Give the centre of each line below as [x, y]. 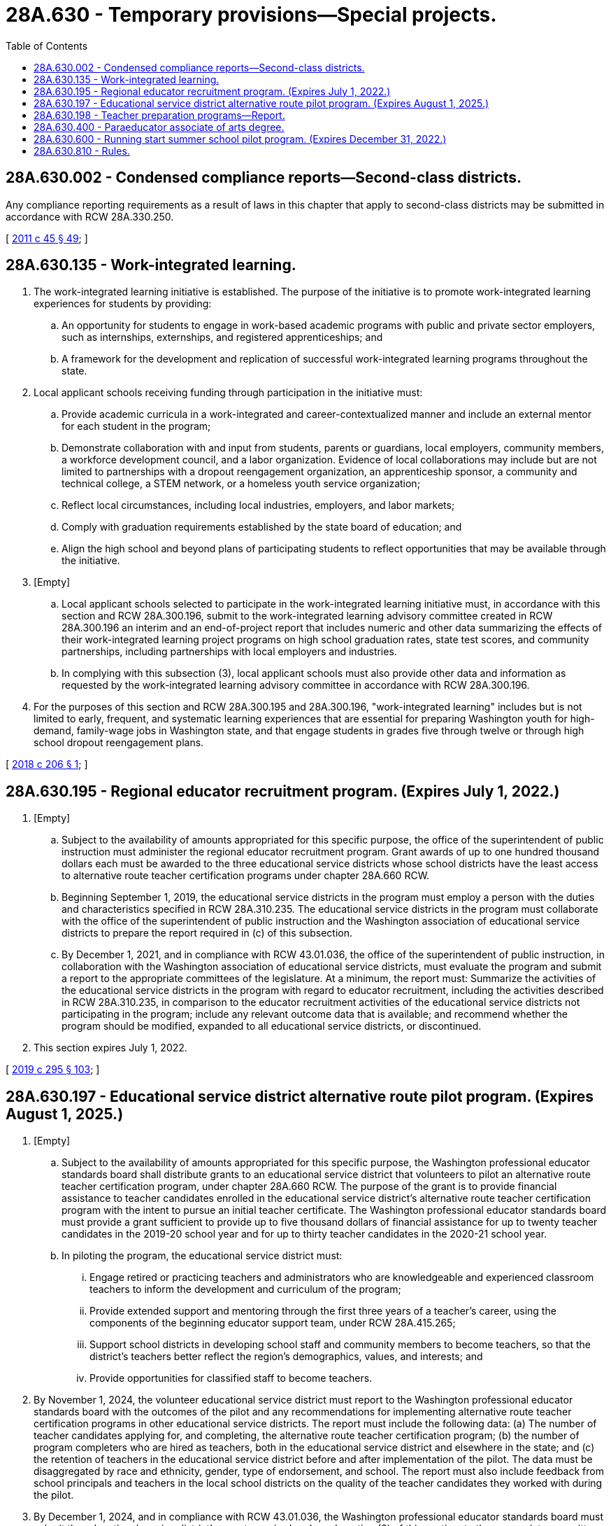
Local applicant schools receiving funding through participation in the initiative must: [228, 393]
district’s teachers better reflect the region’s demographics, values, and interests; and [286, 1357]
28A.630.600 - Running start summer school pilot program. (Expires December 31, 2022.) [240, 139]
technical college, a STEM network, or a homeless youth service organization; [241, 484]
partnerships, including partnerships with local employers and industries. [229, 652]
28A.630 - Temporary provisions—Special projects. [251, 15]
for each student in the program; [136, 426]
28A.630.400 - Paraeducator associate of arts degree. [159, 127]
